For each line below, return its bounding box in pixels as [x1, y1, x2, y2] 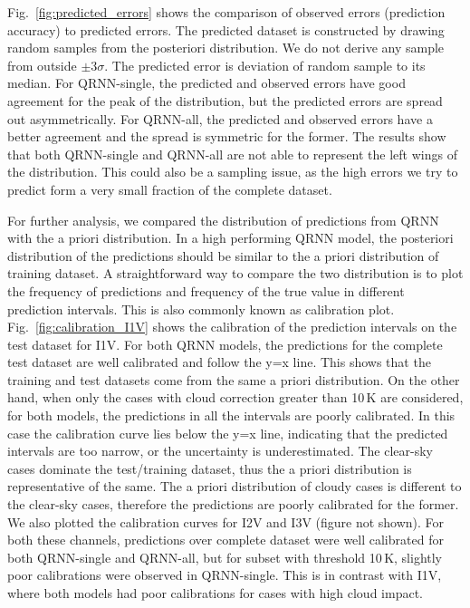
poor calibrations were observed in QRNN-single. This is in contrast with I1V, [7, 565, 442, 584]
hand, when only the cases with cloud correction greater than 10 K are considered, [7, 388, 464, 407]
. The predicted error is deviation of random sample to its [104, 55, 426, 74]
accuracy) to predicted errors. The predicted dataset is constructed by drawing [7, 20, 445, 39]
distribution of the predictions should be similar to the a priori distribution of [7, 246, 439, 265]
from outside [7, 55, 77, 74]
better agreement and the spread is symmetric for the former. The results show [7, 127, 446, 146]
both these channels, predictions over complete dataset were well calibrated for [7, 530, 444, 549]
